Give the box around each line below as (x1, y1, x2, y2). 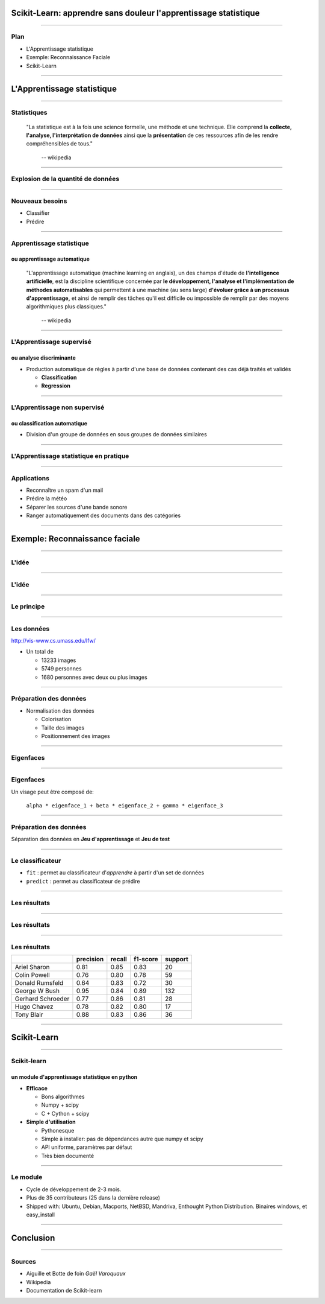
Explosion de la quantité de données (11, 175, 120, 183)
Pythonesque (41, 1127, 75, 1134)
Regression (41, 382, 70, 389)
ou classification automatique (11, 419, 87, 427)
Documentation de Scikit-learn (26, 1287, 102, 1294)
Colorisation (41, 716, 72, 723)
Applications (11, 474, 49, 482)
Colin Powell (14, 971, 51, 979)
